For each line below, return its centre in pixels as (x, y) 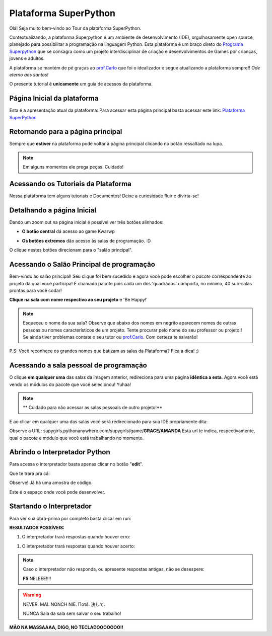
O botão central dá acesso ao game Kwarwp (69, 231)
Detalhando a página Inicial (53, 210)
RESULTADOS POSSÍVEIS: (37, 527)
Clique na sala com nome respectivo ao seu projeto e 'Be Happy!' (79, 300)
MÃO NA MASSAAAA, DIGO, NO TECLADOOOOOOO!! (66, 627)
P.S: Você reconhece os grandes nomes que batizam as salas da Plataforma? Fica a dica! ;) (104, 351)
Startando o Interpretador (50, 506)
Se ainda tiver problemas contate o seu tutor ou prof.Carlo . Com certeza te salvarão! (110, 337)
